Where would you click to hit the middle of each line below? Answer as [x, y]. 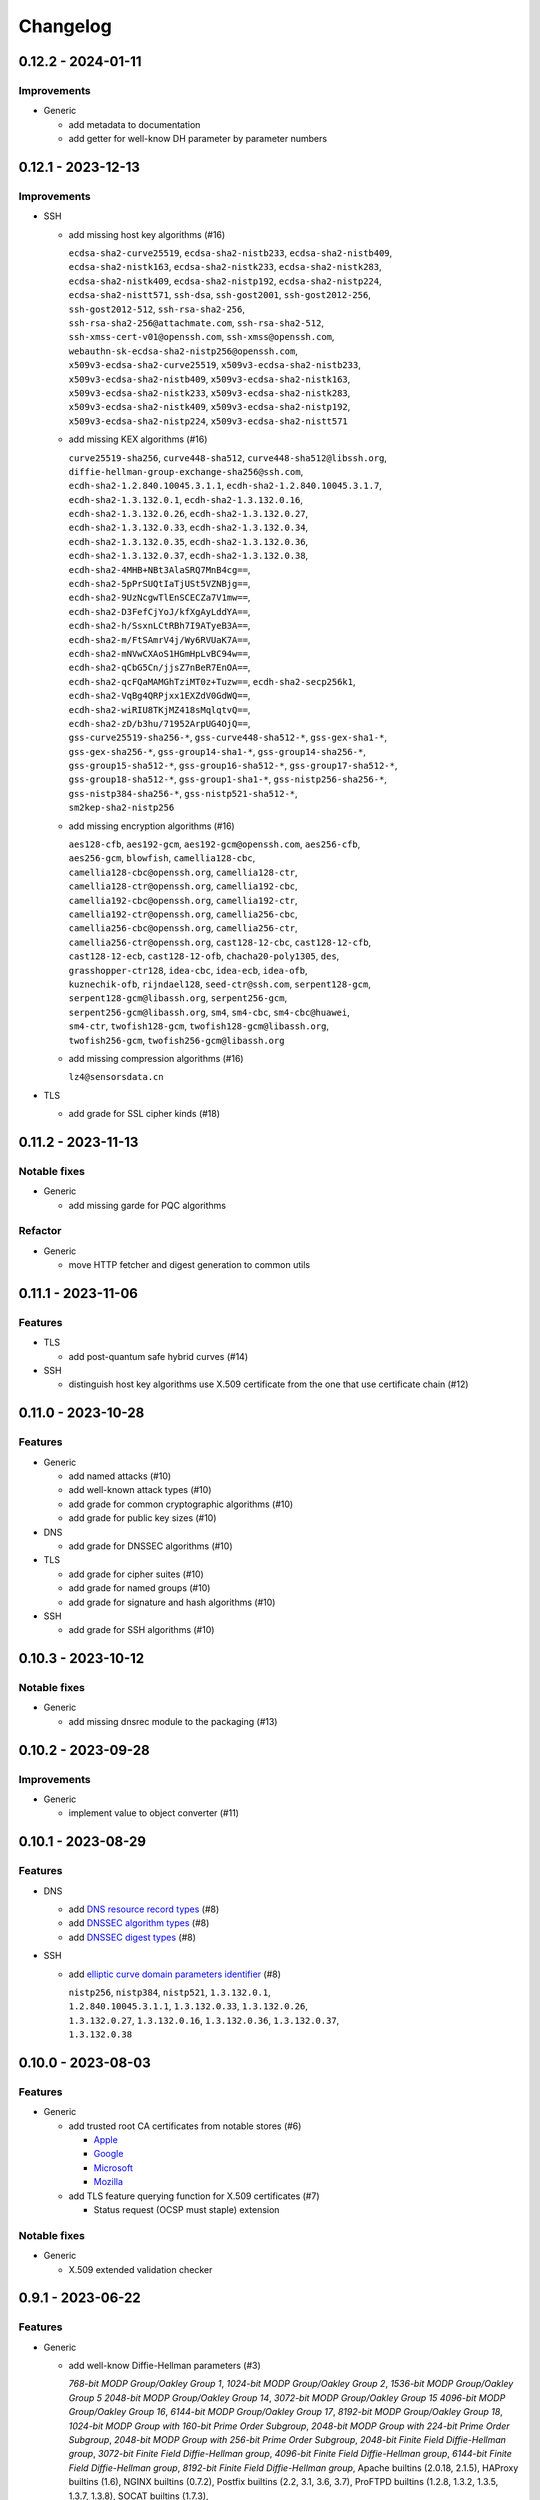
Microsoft [113, 2167]
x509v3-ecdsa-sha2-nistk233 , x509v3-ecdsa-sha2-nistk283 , [209, 392]
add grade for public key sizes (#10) [142, 1518]
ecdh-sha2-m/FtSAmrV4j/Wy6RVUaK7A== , [159, 639]
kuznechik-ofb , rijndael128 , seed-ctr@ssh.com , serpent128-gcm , [220, 984]
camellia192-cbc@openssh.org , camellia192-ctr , [183, 900]
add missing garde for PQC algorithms [147, 1205]
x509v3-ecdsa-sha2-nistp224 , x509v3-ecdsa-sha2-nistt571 [208, 421]
